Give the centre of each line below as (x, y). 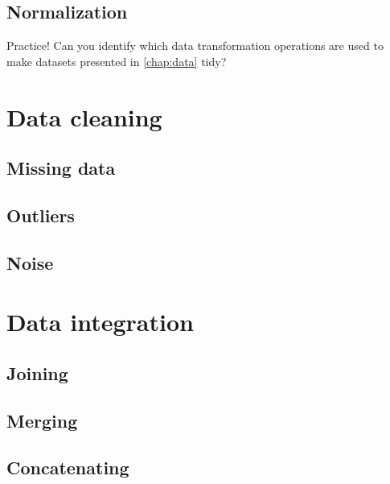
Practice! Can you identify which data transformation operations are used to (195, 46)
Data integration (100, 322)
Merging (42, 420)
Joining (37, 372)
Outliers (41, 215)
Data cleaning (84, 116)
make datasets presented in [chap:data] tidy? (117, 61)
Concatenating (68, 467)
